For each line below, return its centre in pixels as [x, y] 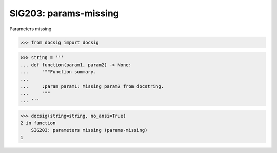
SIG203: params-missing [64, 13]
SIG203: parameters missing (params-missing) [89, 130]
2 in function [38, 123]
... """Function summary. [58, 72]
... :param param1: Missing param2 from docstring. [92, 86]
